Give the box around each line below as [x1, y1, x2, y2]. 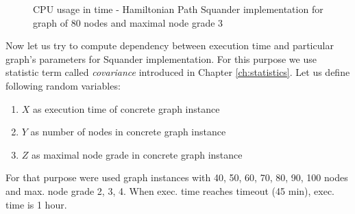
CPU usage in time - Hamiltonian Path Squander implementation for [33, 2, 323, 16]
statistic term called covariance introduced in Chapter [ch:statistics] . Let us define [5, 65, 350, 79]
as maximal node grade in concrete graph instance [32, 147, 243, 161]
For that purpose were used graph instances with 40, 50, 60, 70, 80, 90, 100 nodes [5, 170, 348, 185]
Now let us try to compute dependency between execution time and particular [5, 38, 334, 53]
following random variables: [5, 78, 121, 92]
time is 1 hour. [5, 197, 67, 211]
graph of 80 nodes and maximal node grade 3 [33, 15, 223, 29]
